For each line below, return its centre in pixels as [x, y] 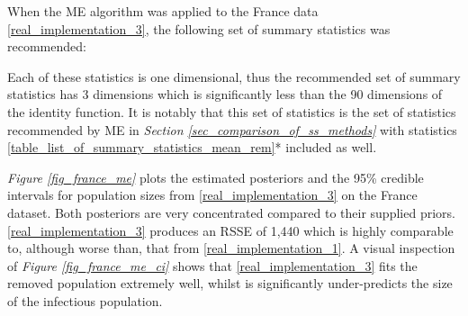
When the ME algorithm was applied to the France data [163, 11]
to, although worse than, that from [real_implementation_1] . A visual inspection [231, 248]
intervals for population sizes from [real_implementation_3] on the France [212, 195]
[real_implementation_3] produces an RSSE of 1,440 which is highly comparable [230, 230]
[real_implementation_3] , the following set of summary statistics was [199, 28]
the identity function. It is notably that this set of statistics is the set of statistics [232, 111]
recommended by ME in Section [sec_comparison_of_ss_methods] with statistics [232, 129]
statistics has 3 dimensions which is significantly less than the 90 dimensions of [225, 94]
